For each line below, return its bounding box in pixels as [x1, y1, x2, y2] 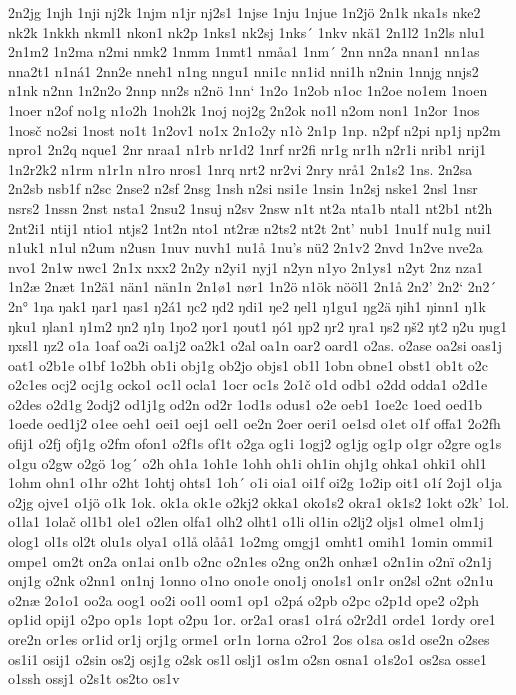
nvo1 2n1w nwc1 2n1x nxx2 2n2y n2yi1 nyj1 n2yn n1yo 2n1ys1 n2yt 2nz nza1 [8, 256, 484, 277]
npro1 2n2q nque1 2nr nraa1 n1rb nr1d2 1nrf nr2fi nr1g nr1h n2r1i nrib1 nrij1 [8, 139, 487, 160]
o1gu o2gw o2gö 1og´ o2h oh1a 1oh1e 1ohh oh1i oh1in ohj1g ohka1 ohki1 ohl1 [8, 452, 487, 473]
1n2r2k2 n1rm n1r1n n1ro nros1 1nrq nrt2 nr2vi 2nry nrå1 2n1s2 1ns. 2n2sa [8, 158, 473, 179]
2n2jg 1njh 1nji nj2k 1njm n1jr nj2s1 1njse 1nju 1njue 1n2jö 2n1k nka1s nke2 [8, 2, 481, 22]
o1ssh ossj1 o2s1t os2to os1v [8, 668, 180, 689]
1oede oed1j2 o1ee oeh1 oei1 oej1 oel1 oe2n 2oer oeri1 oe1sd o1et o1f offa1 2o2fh [8, 413, 501, 434]
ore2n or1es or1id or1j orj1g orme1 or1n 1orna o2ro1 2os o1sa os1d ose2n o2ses [8, 629, 490, 649]
